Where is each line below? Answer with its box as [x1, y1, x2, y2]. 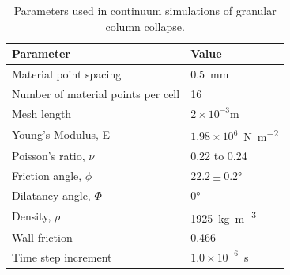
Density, [12, 208, 51, 224]
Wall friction [12, 229, 73, 246]
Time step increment [12, 248, 112, 265]
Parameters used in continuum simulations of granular [13, 2, 277, 18]
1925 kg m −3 [190, 207, 257, 226]
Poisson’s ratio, [12, 147, 85, 164]
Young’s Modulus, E [12, 126, 111, 143]
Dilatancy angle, [12, 186, 91, 203]
